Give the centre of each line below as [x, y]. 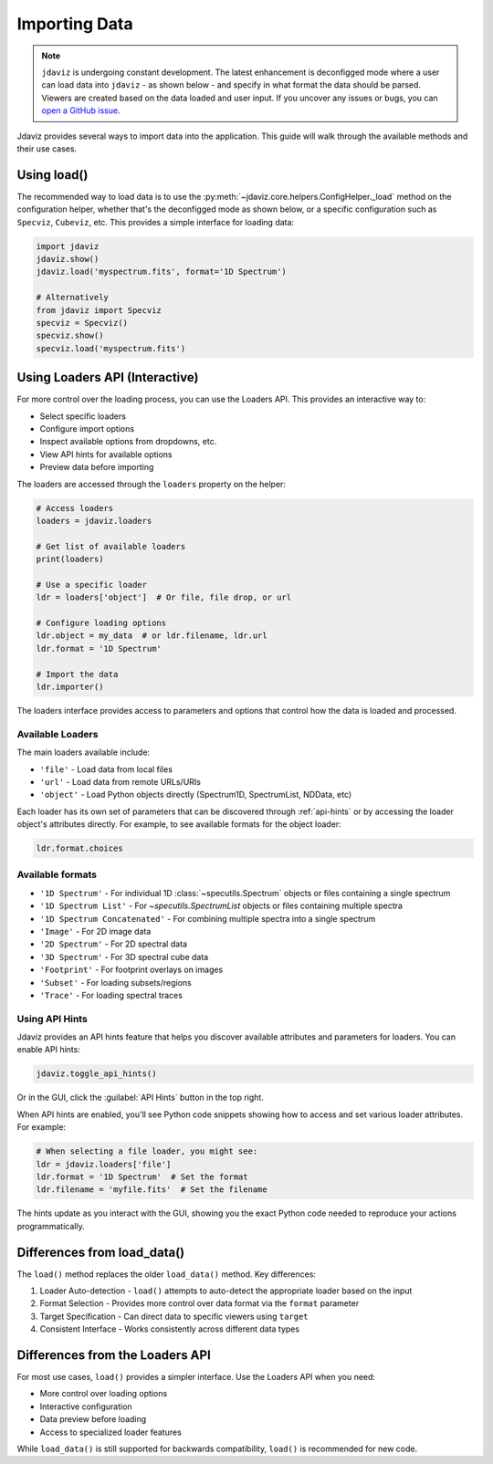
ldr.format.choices [79, 848]
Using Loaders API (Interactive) [108, 377]
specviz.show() [70, 336]
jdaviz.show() [68, 259]
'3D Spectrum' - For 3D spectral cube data [124, 957]
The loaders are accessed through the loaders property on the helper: [152, 484]
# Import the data [77, 674]
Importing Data [75, 24]
